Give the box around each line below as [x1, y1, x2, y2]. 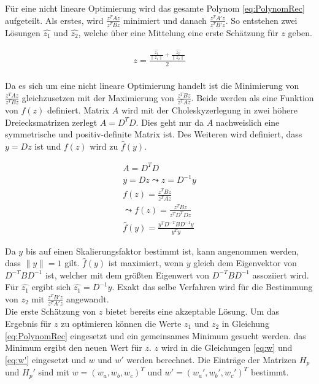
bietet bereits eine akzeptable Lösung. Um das [105, 305, 280, 318]
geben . [288, 26, 312, 39]
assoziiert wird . [252, 268, 309, 281]
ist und [34, 139, 61, 152]
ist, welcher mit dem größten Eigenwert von [45, 268, 210, 281]
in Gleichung [221, 317, 269, 329]
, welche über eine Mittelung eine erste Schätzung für [78, 26, 279, 39]
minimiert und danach [123, 13, 207, 26]
